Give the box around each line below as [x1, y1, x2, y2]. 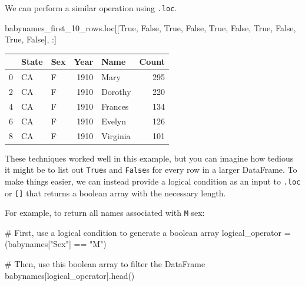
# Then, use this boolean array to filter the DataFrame [5, 258, 205, 270]
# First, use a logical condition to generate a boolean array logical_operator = [5, 226, 291, 238]
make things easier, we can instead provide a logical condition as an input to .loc [5, 175, 301, 187]
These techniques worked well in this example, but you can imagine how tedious [5, 152, 294, 164]
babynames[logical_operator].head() [5, 269, 135, 281]
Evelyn [101, 114, 126, 127]
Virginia [101, 129, 131, 142]
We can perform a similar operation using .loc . [5, 2, 177, 14]
